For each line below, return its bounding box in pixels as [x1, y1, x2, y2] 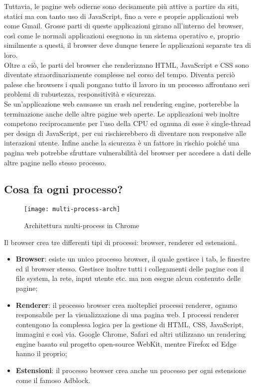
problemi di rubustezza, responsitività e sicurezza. [4, 89, 156, 99]
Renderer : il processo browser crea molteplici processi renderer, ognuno [15, 299, 237, 310]
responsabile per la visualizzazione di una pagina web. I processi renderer [15, 309, 239, 320]
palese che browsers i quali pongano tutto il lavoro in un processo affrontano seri [4, 79, 250, 89]
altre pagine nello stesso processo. [4, 157, 107, 167]
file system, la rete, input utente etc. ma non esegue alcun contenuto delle [15, 273, 241, 283]
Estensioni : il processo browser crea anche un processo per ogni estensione [15, 365, 246, 376]
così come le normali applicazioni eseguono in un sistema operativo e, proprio [4, 30, 240, 40]
